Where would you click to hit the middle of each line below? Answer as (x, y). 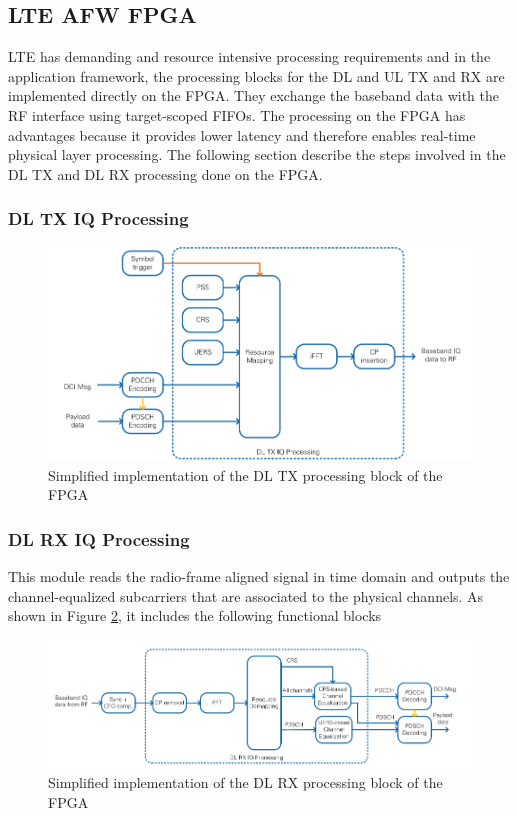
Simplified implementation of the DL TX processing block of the (245, 474)
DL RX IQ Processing (99, 538)
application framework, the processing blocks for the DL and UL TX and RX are (256, 75)
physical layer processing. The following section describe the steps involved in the (257, 154)
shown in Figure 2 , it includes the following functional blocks (195, 615)
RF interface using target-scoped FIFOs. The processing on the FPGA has (237, 114)
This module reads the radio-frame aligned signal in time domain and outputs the (259, 576)
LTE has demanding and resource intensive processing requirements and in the (249, 56)
